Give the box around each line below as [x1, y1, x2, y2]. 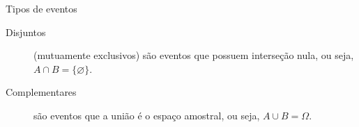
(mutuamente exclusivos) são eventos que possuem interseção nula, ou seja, [33, 48, 354, 62]
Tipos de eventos [6, 1, 77, 15]
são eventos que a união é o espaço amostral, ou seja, [33, 108, 260, 122]
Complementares [6, 85, 77, 99]
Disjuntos [6, 24, 46, 39]
